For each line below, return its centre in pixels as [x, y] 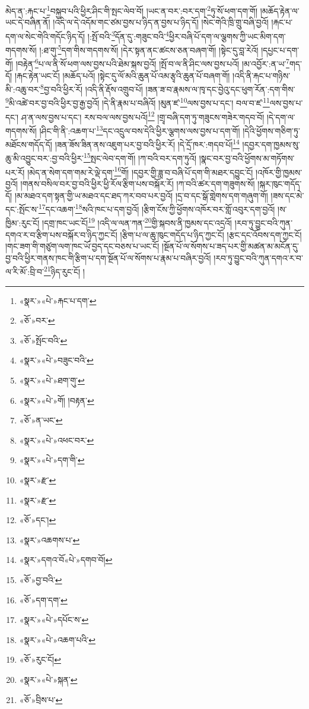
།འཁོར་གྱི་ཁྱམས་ [279, 172]
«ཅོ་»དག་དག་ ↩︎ [43, 599]
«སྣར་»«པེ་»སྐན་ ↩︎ [48, 679]
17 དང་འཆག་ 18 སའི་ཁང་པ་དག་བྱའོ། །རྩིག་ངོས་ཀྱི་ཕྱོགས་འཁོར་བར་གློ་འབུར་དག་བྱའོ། [157, 208]
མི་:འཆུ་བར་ [23, 89]
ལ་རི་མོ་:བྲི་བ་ [25, 272]
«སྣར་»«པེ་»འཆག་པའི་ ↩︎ [58, 639]
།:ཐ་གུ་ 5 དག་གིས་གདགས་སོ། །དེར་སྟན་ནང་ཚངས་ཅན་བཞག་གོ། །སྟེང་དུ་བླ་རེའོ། [149, 49]
